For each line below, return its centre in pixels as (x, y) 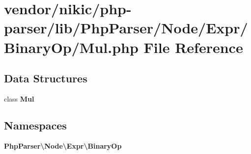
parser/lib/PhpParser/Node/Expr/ (126, 28)
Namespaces (35, 125)
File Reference (193, 47)
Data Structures (46, 78)
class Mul (19, 98)
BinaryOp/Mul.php (71, 47)
